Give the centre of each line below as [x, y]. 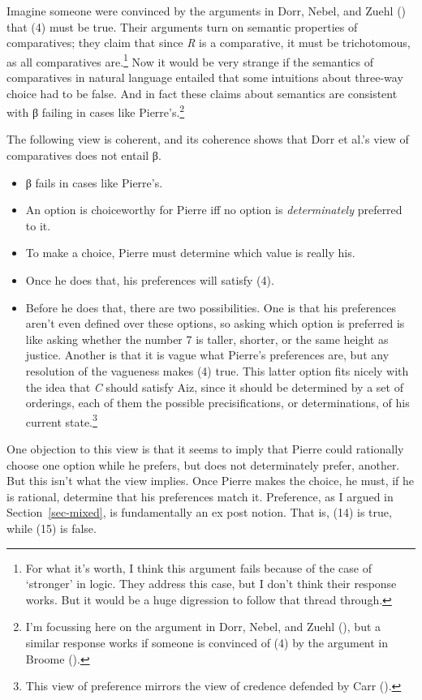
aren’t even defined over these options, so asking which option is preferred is [215, 323]
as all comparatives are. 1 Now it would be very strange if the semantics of [190, 60]
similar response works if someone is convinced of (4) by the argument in [207, 642]
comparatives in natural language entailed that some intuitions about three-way [205, 77]
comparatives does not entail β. [84, 155]
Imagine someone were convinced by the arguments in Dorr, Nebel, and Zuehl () [207, 11]
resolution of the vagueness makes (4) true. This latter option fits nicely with [217, 371]
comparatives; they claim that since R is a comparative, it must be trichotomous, [209, 43]
